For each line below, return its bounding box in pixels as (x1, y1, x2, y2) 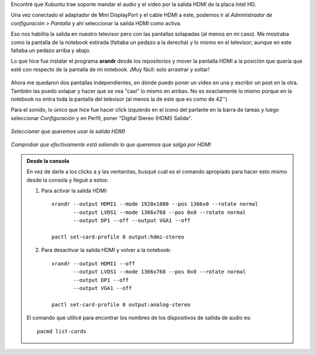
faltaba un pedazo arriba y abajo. (11, 47, 91, 54)
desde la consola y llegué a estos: (26, 176, 108, 183)
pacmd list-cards (37, 328, 87, 334)
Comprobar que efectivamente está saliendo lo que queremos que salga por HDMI (11, 141, 211, 148)
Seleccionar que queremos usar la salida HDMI (11, 128, 125, 135)
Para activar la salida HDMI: (41, 187, 108, 194)
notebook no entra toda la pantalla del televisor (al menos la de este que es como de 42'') (11, 95, 228, 103)
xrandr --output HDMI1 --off (51, 260, 135, 267)
